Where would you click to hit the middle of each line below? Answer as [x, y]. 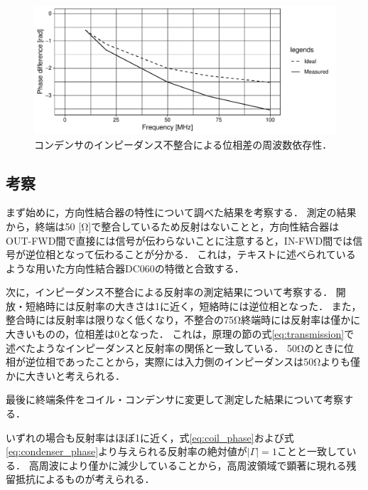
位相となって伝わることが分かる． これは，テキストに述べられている [195, 254]
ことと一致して [312, 451]
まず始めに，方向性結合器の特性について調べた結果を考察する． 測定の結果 [181, 212]
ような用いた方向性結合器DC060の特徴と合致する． [125, 268]
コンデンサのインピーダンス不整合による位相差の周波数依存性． [183, 144]
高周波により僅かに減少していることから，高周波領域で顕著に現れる [188, 465]
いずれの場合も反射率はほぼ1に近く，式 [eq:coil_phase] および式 [150, 437]
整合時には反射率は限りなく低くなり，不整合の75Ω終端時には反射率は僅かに [183, 320]
